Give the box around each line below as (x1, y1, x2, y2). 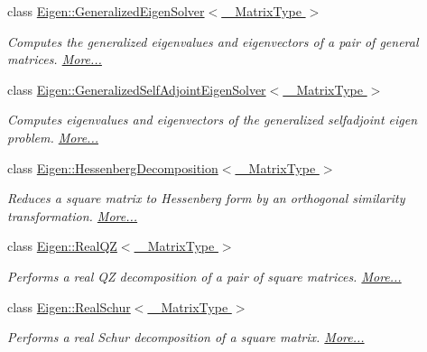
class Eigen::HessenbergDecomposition (7, 158, 218, 177)
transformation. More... (7, 206, 138, 225)
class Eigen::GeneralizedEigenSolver (7, 2, 205, 20)
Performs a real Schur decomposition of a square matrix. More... (7, 328, 365, 347)
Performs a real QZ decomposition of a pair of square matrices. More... (7, 266, 402, 285)
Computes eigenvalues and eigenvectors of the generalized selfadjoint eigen (7, 110, 418, 129)
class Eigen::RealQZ (7, 236, 117, 255)
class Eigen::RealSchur (7, 297, 131, 316)
